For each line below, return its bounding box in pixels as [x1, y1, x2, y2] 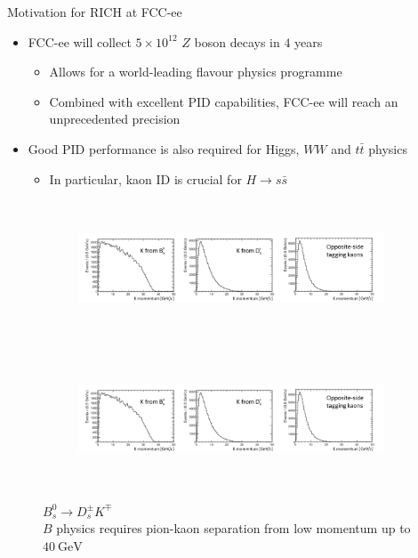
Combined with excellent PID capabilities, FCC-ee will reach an [49, 92, 398, 110]
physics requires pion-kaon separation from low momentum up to [56, 519, 411, 538]
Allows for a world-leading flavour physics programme [49, 62, 342, 81]
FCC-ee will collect [28, 32, 132, 51]
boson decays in [194, 32, 280, 51]
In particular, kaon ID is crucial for [49, 169, 242, 188]
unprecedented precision [49, 109, 181, 128]
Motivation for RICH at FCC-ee [7, 3, 182, 20]
